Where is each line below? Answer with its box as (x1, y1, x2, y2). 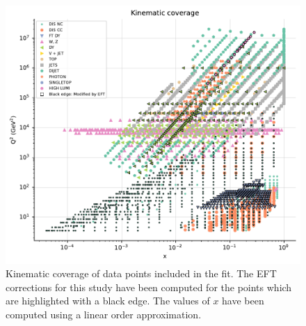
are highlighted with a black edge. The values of (6, 293, 210, 308)
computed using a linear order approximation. (6, 307, 202, 322)
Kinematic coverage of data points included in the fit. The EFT (6, 266, 277, 281)
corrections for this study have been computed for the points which (6, 279, 292, 294)
